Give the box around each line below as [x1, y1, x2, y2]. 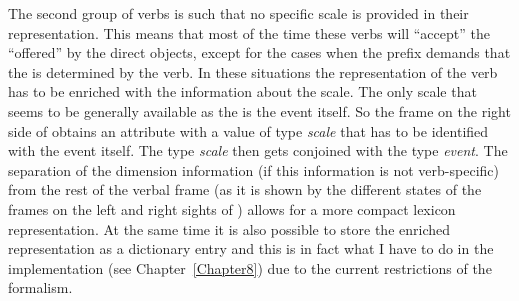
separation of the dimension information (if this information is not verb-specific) [8, 159, 499, 180]
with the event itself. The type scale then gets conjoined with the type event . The [8, 140, 508, 161]
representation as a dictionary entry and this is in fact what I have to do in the [8, 238, 494, 259]
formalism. [8, 277, 73, 298]
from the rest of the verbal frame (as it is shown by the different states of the [8, 179, 482, 200]
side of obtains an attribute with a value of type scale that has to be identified [8, 120, 489, 141]
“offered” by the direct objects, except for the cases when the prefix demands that [8, 42, 511, 63]
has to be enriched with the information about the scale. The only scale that [8, 81, 477, 102]
